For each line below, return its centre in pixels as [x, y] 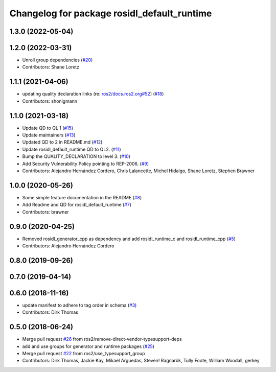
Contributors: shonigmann [50, 101]
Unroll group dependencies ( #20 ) [57, 60]
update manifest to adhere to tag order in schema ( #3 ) [79, 305]
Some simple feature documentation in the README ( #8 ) [82, 197]
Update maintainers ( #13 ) [49, 135]
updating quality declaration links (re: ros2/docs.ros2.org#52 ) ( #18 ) [93, 94]
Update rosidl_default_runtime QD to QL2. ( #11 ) [72, 149]
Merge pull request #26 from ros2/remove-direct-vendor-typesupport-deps [102, 339]
